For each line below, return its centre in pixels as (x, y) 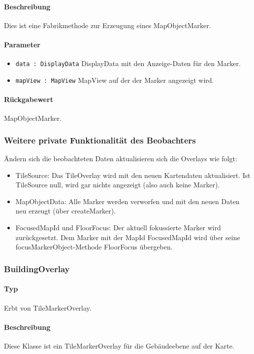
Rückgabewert (29, 99)
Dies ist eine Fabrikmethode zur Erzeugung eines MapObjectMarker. (108, 25)
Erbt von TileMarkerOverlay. (48, 307)
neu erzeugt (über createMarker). (65, 211)
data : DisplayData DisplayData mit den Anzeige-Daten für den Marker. (128, 63)
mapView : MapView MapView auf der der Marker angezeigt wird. (115, 80)
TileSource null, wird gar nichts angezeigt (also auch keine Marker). (118, 185)
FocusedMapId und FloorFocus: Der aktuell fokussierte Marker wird (118, 228)
